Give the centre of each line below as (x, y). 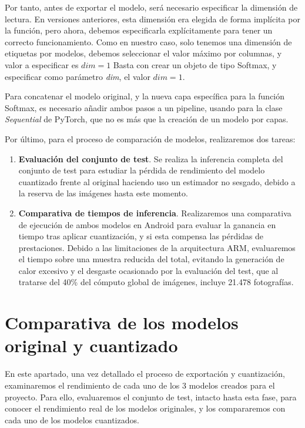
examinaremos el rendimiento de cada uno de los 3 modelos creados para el (140, 385)
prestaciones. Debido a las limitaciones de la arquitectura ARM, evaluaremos (157, 247)
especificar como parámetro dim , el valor (78, 76)
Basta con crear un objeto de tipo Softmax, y (195, 64)
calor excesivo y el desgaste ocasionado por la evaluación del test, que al (148, 270)
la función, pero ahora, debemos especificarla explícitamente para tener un (139, 30)
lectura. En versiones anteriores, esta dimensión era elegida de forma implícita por (152, 19)
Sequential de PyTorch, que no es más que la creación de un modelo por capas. (147, 119)
